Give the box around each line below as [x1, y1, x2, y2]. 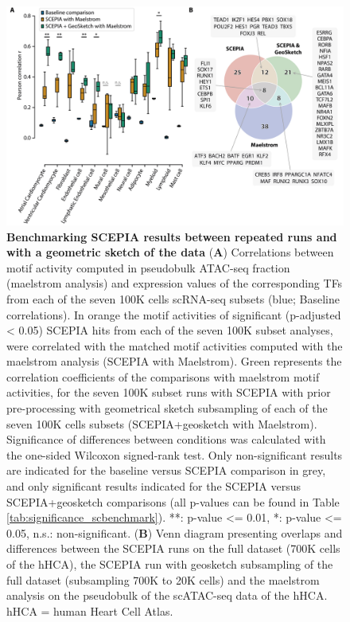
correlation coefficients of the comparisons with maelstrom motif [6, 368, 320, 385]
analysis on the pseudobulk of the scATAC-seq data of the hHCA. [6, 587, 328, 604]
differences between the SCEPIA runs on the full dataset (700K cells [6, 540, 340, 557]
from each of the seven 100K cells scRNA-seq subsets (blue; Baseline [6, 290, 340, 307]
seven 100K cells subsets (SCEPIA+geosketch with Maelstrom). [6, 415, 317, 432]
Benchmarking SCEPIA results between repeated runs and [6, 228, 337, 244]
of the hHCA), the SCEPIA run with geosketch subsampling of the [6, 556, 333, 572]
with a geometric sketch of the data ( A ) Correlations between [6, 244, 334, 260]
